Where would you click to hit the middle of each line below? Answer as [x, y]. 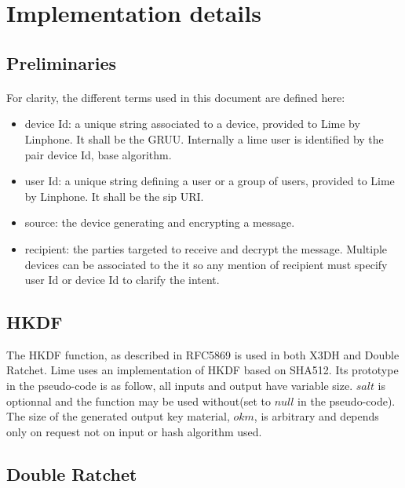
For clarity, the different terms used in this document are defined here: [176, 97]
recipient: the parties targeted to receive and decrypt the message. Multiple [206, 248]
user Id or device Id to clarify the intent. [122, 280]
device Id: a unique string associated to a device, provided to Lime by [192, 124]
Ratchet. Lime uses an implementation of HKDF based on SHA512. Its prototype [202, 370]
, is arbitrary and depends [316, 416]
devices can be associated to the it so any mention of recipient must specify [206, 264]
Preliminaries [62, 62]
